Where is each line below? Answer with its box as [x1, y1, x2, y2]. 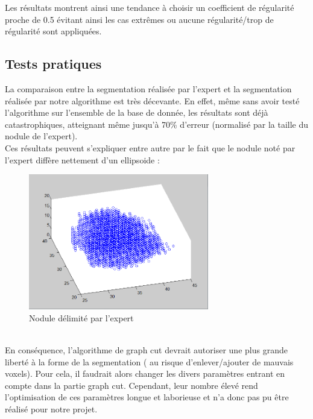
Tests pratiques [5, 54, 102, 73]
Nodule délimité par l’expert [29, 311, 134, 324]
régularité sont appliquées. [5, 25, 102, 37]
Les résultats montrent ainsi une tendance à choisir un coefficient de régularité [5, 1, 294, 13]
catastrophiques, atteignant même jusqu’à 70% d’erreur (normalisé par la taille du [5, 118, 309, 130]
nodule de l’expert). [5, 130, 78, 142]
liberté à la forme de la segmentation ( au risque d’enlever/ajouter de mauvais [5, 355, 294, 368]
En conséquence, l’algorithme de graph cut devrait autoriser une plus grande [5, 343, 288, 356]
